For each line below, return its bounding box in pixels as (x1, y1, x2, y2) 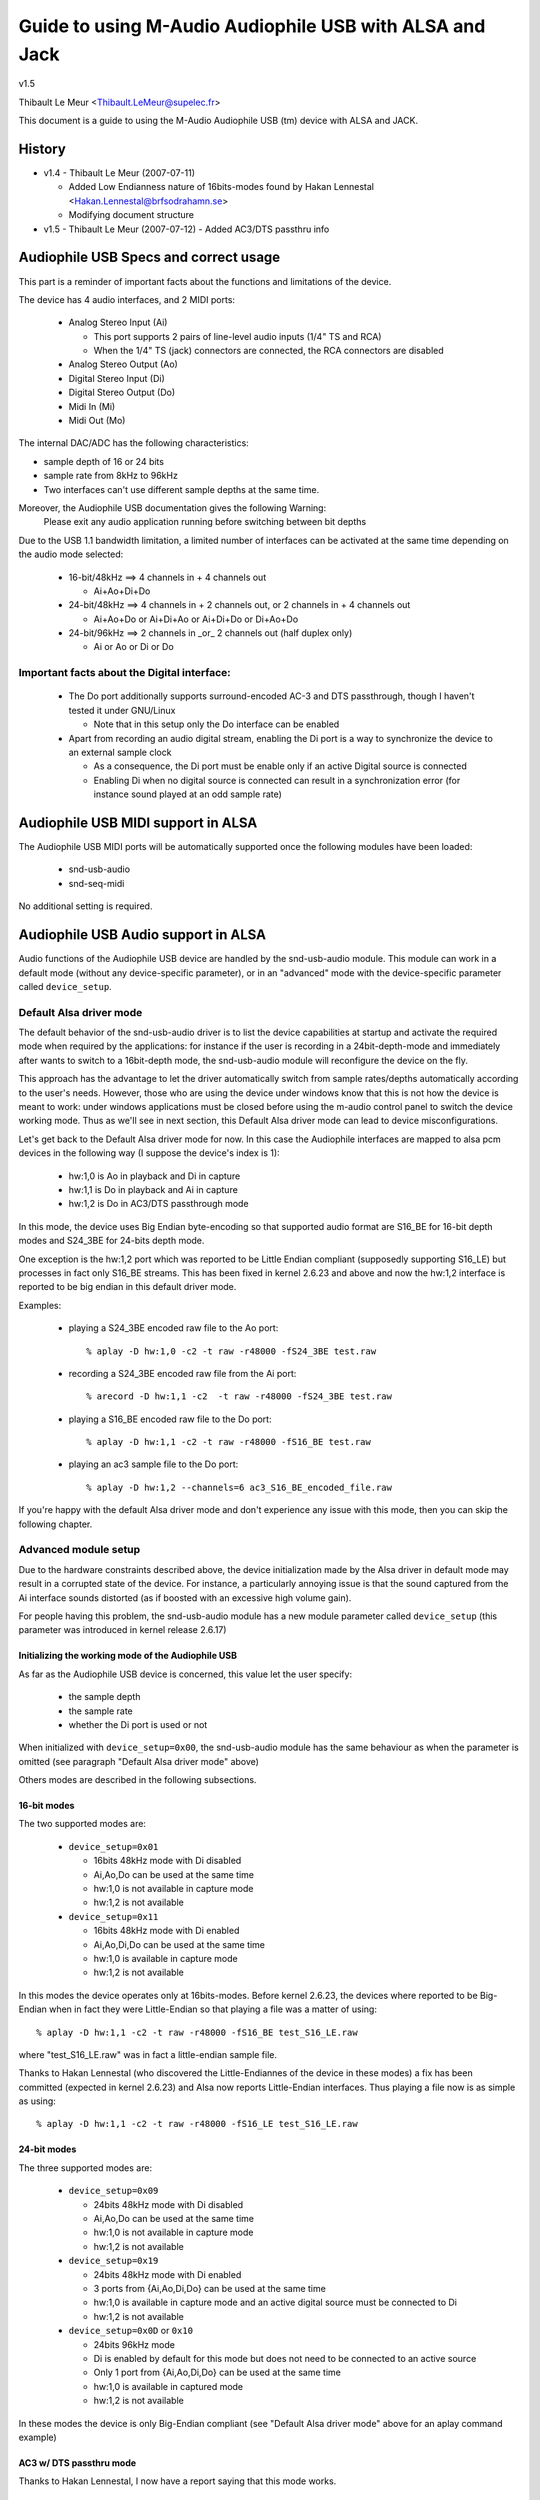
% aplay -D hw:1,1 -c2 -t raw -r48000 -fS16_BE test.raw (86, 1436, 372, 1448)
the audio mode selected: (18, 548, 124, 560)
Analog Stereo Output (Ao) (68, 358, 179, 370)
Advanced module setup (18, 1543, 141, 1557)
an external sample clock (68, 746, 172, 758)
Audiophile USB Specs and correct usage (18, 249, 281, 266)
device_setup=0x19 (68, 2255, 159, 2267)
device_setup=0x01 (68, 1841, 159, 1852)
